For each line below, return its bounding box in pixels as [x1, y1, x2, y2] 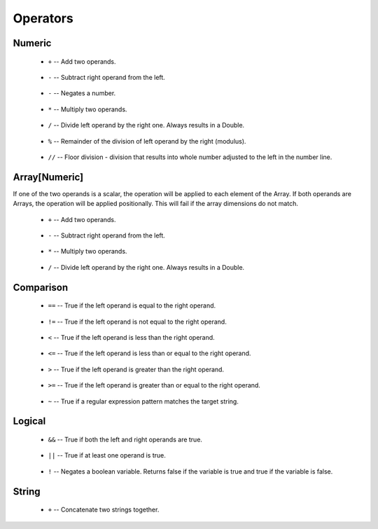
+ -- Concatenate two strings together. [48, 505, 160, 514]
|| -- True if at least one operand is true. [48, 451, 166, 460]
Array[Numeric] [13, 171, 84, 183]
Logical [13, 415, 46, 427]
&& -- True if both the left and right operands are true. [48, 435, 203, 444]
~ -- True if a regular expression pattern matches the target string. [48, 397, 239, 406]
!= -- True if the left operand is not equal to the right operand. [48, 317, 227, 326]
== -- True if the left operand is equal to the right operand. [48, 301, 216, 310]
